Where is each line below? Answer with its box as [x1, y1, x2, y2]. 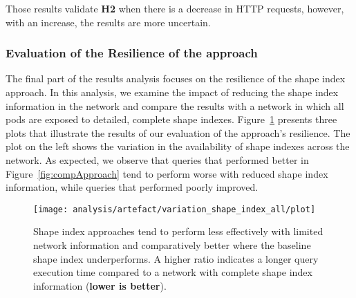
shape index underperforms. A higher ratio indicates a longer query [33, 251, 319, 266]
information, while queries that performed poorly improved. [6, 180, 259, 194]
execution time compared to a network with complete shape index [33, 265, 312, 279]
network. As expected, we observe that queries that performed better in [6, 152, 309, 167]
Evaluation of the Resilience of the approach [6, 44, 258, 62]
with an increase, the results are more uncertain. [6, 15, 211, 29]
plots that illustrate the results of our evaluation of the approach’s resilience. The [6, 125, 350, 140]
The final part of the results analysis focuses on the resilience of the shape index [6, 71, 346, 86]
